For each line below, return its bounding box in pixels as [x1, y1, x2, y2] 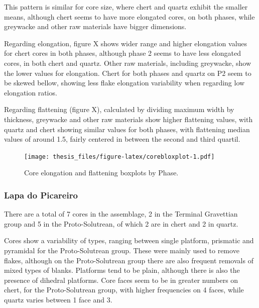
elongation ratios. [4, 87, 57, 97]
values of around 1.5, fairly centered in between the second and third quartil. [4, 134, 240, 144]
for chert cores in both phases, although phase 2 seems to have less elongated [4, 48, 241, 58]
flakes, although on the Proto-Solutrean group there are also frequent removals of [4, 255, 253, 265]
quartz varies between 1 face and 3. [4, 294, 112, 304]
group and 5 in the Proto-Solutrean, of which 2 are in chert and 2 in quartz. [4, 218, 238, 229]
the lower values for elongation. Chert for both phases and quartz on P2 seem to [4, 67, 251, 78]
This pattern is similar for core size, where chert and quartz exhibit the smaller [4, 2, 248, 12]
